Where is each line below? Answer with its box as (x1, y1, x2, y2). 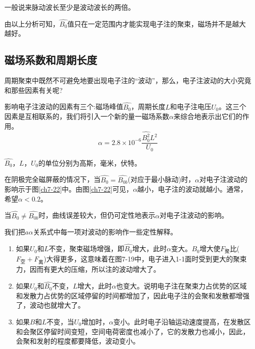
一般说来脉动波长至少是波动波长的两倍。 (4, 2, 135, 12)
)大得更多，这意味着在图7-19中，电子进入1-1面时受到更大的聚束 (44, 254, 247, 264)
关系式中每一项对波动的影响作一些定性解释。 (33, 227, 178, 237)
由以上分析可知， (4, 18, 59, 29)
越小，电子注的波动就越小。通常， (137, 184, 248, 194)
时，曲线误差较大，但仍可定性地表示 (38, 210, 155, 220)
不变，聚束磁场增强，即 (49, 243, 125, 254)
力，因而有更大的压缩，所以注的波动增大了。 (16, 264, 160, 274)
